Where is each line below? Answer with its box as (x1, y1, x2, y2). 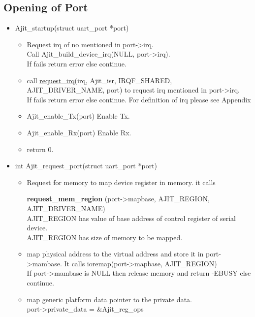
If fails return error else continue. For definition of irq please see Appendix (27, 94, 251, 104)
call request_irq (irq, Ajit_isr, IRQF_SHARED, (27, 75, 172, 85)
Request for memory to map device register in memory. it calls (27, 177, 216, 187)
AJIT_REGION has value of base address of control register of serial (27, 213, 236, 223)
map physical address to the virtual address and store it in (27, 249, 204, 259)
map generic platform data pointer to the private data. (27, 294, 192, 304)
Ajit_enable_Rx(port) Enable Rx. (27, 127, 131, 137)
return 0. (27, 144, 54, 154)
